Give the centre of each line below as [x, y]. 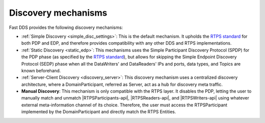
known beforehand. [41, 71]
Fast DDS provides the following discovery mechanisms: [66, 27]
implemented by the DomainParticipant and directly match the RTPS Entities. [99, 112]
